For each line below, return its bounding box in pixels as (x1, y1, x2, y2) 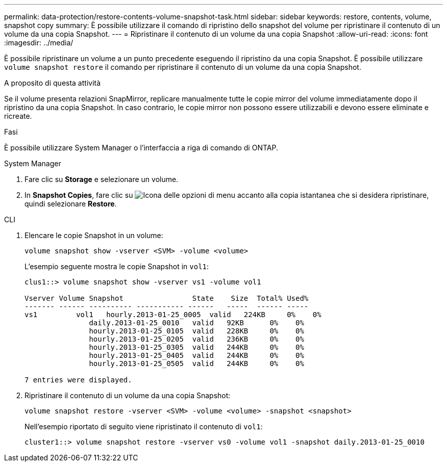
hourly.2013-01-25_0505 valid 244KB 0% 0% (89, 359, 304, 368)
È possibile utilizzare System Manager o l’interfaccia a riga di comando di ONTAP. (4, 143, 278, 152)
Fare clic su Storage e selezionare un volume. (24, 175, 179, 184)
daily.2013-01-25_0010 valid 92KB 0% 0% (89, 319, 304, 327)
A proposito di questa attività (4, 79, 101, 87)
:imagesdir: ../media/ (4, 38, 73, 47)
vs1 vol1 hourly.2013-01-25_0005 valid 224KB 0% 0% (24, 310, 321, 319)
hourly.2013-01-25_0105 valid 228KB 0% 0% (89, 327, 304, 335)
